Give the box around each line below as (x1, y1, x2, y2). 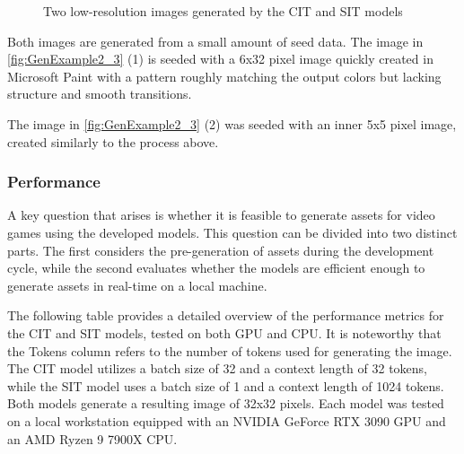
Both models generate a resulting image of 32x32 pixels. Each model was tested (7, 394, 444, 413)
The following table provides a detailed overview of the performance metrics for (7, 306, 444, 325)
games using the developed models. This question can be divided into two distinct (7, 223, 458, 241)
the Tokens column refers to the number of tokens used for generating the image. (7, 341, 452, 360)
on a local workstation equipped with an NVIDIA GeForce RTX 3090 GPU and (7, 411, 446, 430)
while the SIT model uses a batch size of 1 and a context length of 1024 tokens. (7, 376, 444, 395)
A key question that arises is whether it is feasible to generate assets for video (7, 205, 435, 224)
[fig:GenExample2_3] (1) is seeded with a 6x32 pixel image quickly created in (7, 49, 433, 68)
